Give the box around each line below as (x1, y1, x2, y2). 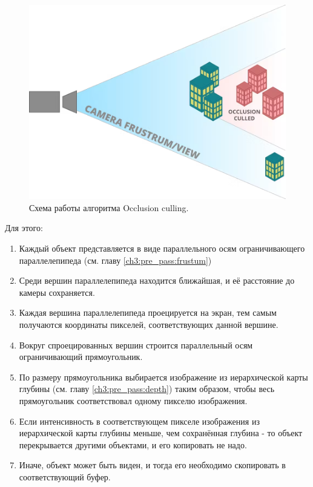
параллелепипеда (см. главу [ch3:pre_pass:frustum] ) (19, 253, 212, 266)
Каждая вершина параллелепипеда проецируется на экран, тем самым (19, 306, 277, 319)
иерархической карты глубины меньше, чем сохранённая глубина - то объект (19, 427, 303, 439)
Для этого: (5, 221, 43, 234)
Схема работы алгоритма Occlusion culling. (29, 201, 189, 214)
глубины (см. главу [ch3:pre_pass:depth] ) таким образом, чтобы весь (19, 382, 275, 395)
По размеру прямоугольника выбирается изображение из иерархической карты (19, 370, 308, 383)
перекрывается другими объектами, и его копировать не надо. (19, 438, 247, 451)
